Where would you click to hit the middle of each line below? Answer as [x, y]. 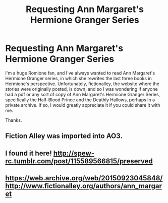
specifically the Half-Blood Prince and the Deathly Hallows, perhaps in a [80, 100]
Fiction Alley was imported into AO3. [64, 136]
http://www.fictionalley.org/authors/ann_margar [84, 186]
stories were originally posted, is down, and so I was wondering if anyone [81, 89]
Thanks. [14, 120]
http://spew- [74, 153]
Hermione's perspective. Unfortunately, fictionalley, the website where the [82, 84]
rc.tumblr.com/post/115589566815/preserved [79, 161]
